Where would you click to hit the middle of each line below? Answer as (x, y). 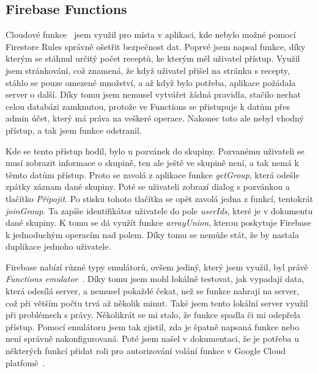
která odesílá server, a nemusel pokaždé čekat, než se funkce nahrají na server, (153, 291)
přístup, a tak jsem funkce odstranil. (74, 130)
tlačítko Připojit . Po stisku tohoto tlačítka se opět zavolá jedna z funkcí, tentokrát (160, 198)
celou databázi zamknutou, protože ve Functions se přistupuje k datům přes (148, 106)
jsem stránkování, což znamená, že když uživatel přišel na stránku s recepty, (148, 70)
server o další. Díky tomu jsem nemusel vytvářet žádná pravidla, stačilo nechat (153, 94)
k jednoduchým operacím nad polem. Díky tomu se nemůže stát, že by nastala (152, 234)
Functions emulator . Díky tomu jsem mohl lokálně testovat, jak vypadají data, (155, 279)
